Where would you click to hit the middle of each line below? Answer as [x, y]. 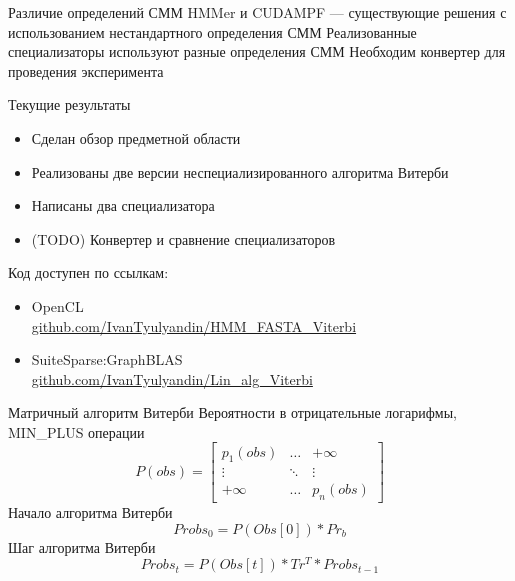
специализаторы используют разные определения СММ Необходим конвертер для [257, 51]
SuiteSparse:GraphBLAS [107, 359]
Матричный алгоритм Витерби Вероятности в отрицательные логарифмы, [232, 412]
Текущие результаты [69, 104]
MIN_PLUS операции [76, 431]
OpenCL [57, 305]
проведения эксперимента [86, 70]
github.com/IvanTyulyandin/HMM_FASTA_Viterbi [194, 325]
